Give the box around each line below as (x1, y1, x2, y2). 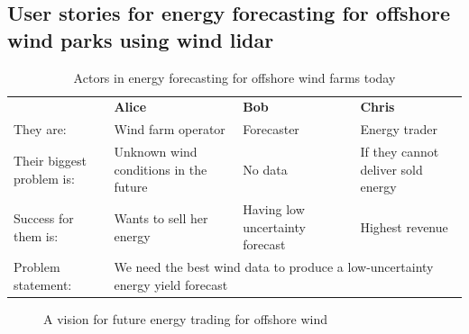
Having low (243, 200, 305, 219)
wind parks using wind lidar (7, 25, 274, 53)
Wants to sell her (114, 208, 208, 227)
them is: (14, 226, 59, 245)
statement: (14, 275, 72, 293)
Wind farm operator (114, 120, 225, 139)
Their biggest (14, 150, 87, 169)
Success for (14, 208, 74, 227)
